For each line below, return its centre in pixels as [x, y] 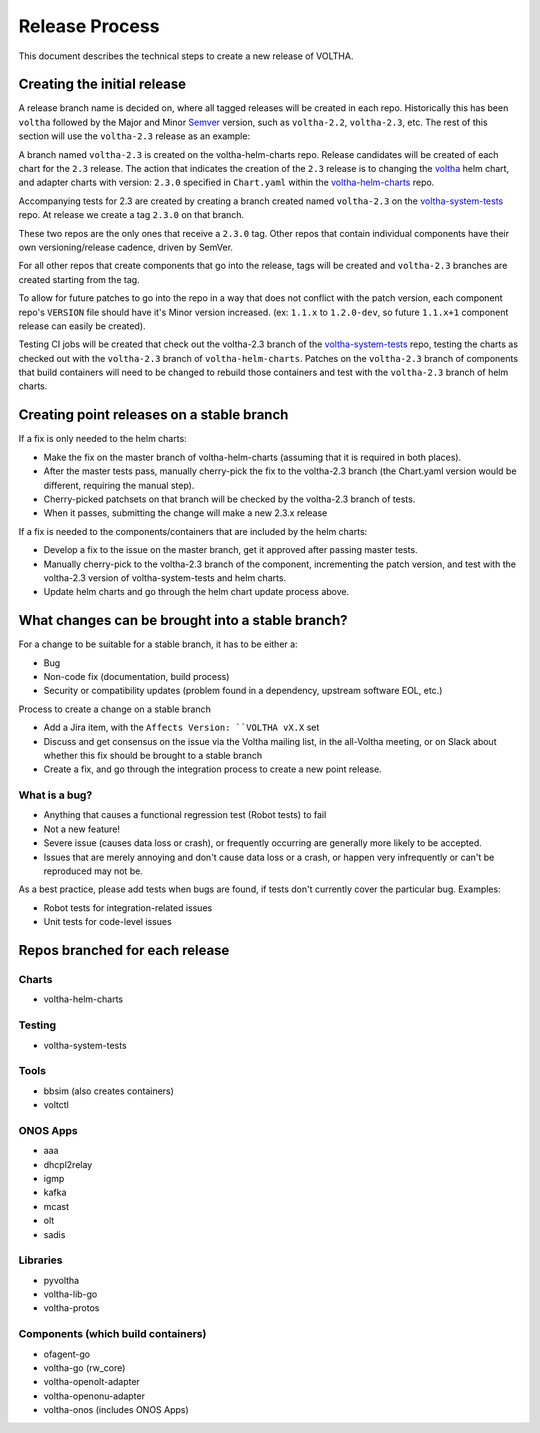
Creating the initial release [102, 84]
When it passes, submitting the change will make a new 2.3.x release [185, 513]
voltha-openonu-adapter [94, 1396]
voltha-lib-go [70, 1294]
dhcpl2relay [68, 1164]
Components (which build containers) [112, 1334]
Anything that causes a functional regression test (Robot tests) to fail [185, 815]
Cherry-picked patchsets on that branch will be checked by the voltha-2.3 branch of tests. [229, 499]
